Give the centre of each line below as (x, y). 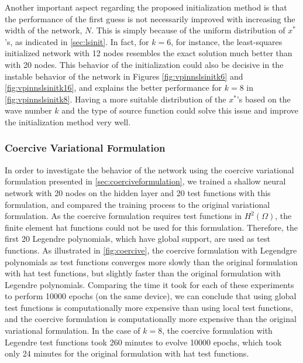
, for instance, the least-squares (227, 41)
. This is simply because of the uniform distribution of (188, 30)
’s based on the (264, 99)
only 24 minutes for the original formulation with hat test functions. (127, 353)
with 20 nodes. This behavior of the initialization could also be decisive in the (144, 64)
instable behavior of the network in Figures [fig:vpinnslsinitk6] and (124, 76)
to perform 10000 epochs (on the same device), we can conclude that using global (151, 296)
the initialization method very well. (68, 121)
